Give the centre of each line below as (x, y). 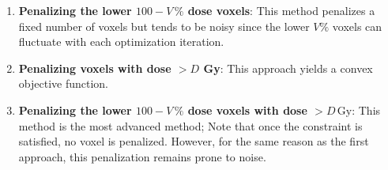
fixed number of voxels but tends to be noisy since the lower (164, 26)
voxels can (357, 26)
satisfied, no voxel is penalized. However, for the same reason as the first (194, 141)
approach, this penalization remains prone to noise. (142, 156)
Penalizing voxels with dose (95, 68)
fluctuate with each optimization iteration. (121, 42)
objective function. (63, 83)
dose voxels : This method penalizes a (281, 10)
